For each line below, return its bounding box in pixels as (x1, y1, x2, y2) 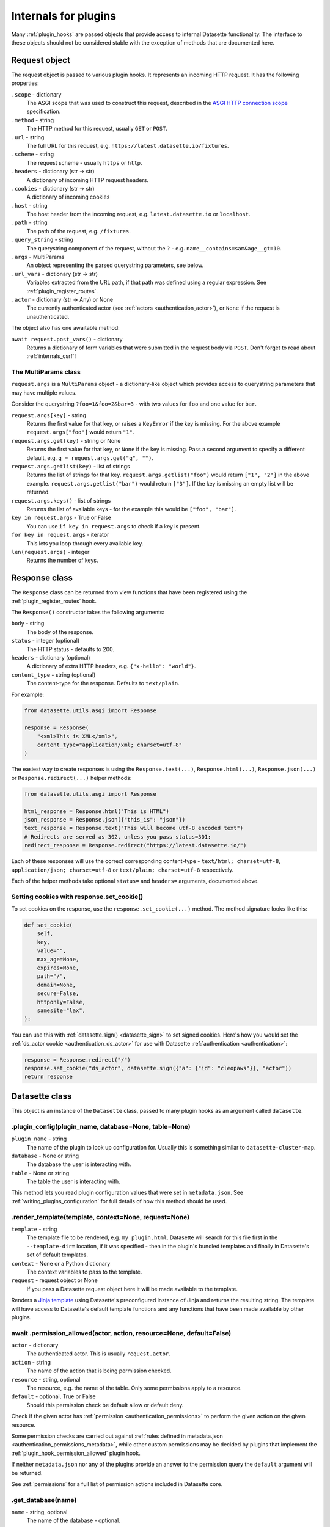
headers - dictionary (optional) (11, 654, 90, 661)
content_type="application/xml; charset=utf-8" (37, 742, 183, 748)
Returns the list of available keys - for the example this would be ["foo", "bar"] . (26, 505, 237, 512)
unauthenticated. (26, 313, 70, 320)
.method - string (11, 116, 54, 123)
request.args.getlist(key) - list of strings (11, 463, 131, 470)
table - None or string (11, 1169, 70, 1176)
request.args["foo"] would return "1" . (26, 428, 134, 436)
